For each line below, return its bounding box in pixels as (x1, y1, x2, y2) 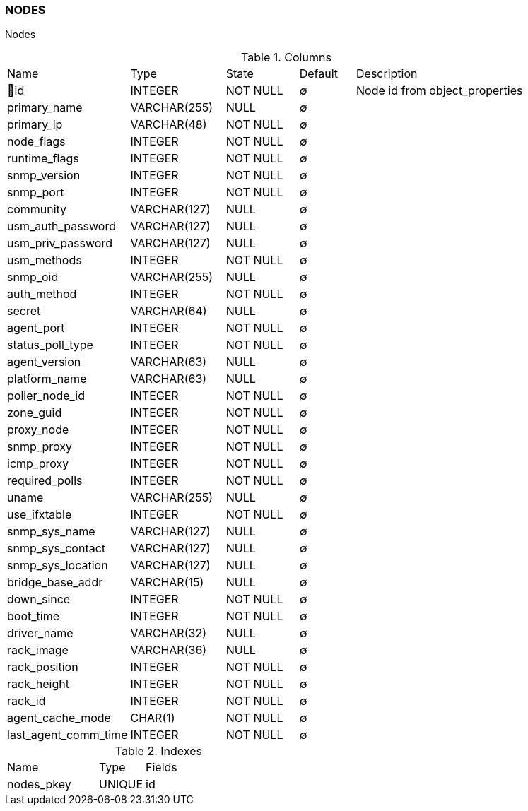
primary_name (7, 100, 83, 115)
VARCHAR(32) (130, 626, 206, 641)
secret (7, 304, 41, 319)
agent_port (7, 321, 65, 336)
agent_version (7, 355, 81, 369)
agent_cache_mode (7, 711, 111, 726)
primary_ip (7, 117, 63, 132)
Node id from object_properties (356, 83, 523, 98)
